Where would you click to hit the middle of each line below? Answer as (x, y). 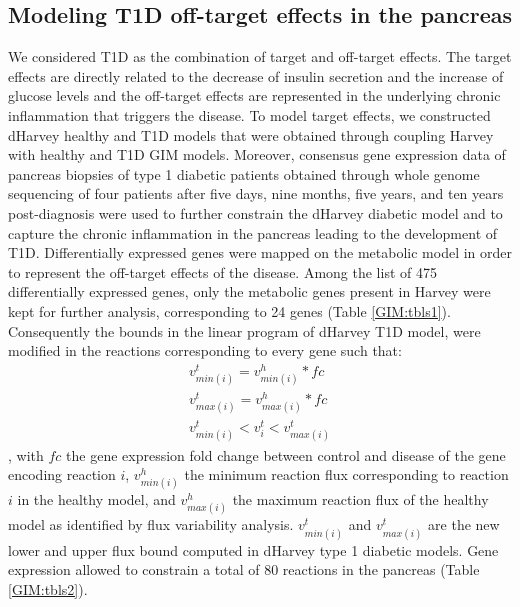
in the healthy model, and (96, 499)
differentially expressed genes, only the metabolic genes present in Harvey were (249, 291)
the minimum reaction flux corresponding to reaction (346, 474)
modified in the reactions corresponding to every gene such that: (205, 350)
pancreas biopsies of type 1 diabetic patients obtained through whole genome (244, 173)
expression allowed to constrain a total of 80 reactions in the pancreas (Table (244, 569)
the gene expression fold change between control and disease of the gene (286, 454)
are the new (464, 524)
